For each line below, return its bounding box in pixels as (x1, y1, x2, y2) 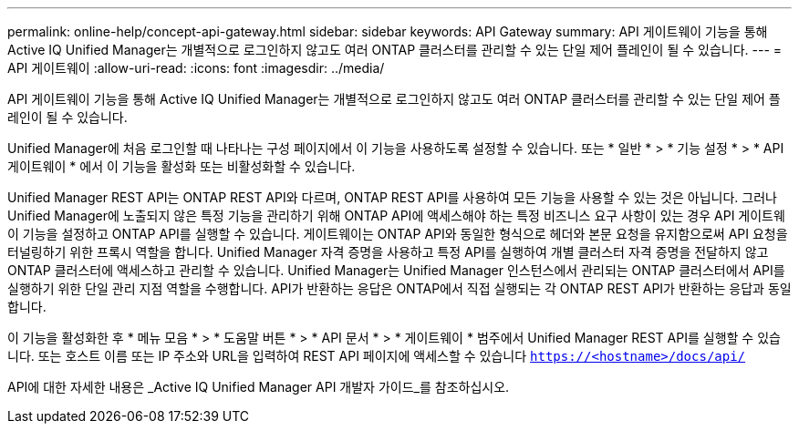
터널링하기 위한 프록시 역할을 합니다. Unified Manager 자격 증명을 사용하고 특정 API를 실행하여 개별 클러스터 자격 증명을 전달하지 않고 (7, 244, 769, 260)
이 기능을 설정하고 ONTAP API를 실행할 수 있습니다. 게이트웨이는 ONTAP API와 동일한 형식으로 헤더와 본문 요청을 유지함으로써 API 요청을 (7, 226, 788, 241)
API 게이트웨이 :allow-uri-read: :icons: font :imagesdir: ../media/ (7, 60, 385, 76)
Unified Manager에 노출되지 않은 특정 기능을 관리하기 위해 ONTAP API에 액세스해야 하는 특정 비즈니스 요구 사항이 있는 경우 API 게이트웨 (7, 208, 785, 223)
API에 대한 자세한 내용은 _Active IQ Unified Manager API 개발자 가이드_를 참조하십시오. (7, 379, 510, 395)
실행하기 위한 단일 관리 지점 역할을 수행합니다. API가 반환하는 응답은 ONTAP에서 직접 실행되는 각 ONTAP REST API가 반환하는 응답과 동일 (7, 281, 792, 296)
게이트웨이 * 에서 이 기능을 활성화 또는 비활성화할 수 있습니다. (7, 159, 356, 174)
